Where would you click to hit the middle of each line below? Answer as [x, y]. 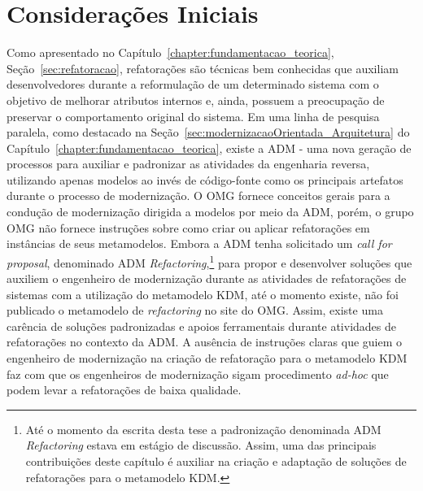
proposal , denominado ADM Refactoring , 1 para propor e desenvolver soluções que [209, 261]
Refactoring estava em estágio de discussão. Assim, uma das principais [201, 445]
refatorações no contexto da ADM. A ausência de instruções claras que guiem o [205, 342]
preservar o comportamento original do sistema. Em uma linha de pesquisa [193, 116]
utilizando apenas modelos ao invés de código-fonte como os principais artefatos [205, 179]
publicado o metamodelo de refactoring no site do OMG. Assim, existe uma [195, 310]
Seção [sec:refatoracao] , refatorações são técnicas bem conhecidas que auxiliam [203, 68]
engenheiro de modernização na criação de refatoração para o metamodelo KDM [207, 358]
